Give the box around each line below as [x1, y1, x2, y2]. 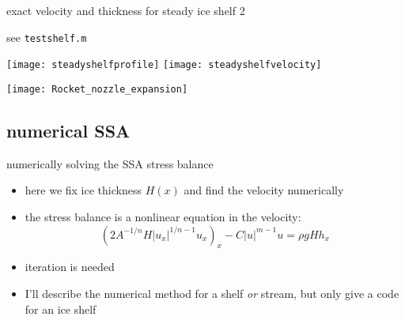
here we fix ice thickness [25, 182, 142, 198]
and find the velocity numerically [184, 182, 344, 198]
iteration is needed [25, 258, 115, 275]
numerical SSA [6, 118, 131, 142]
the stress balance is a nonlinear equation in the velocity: [25, 208, 301, 224]
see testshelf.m [6, 28, 87, 45]
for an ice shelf [25, 300, 97, 317]
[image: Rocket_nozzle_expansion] [6, 83, 188, 95]
